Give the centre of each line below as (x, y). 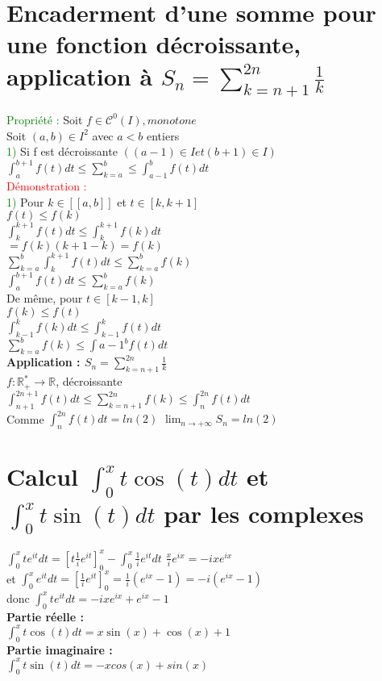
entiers (163, 135)
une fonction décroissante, (154, 44)
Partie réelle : (46, 616)
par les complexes (264, 513)
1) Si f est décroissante (62, 151)
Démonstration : (47, 185)
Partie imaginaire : (60, 649)
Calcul (42, 476)
